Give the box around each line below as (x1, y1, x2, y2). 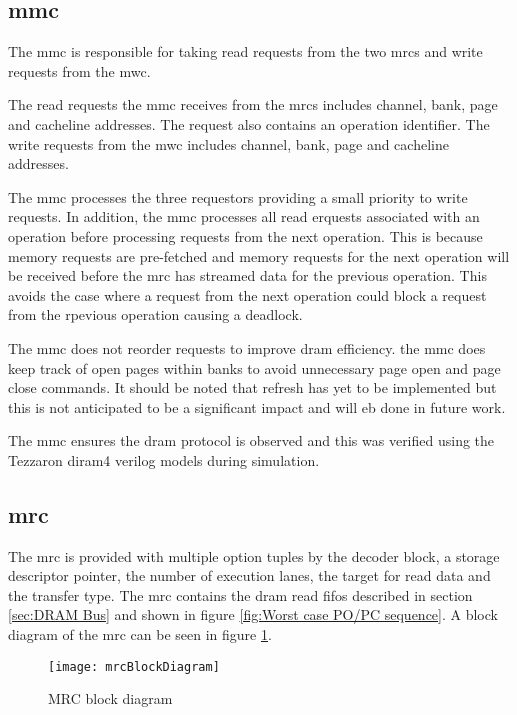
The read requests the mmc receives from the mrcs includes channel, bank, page (8, 94, 498, 115)
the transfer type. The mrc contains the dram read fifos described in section (8, 584, 473, 605)
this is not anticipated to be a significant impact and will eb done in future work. (8, 396, 506, 417)
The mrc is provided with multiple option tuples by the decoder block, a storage (8, 545, 500, 566)
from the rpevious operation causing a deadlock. (8, 304, 303, 325)
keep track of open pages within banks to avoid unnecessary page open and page (8, 357, 501, 378)
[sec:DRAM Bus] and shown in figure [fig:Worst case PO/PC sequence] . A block (8, 604, 498, 625)
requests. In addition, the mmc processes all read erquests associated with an (8, 206, 480, 227)
